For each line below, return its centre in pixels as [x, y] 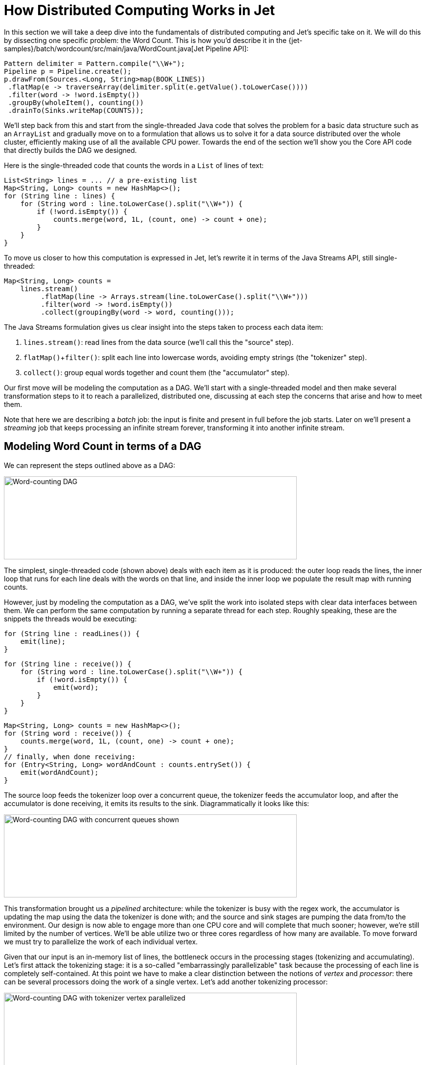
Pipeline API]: [227, 48]
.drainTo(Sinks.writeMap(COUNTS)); [76, 110]
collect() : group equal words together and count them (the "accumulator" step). [157, 372]
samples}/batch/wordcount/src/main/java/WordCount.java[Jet [104, 48]
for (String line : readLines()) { [72, 633]
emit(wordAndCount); [59, 772]
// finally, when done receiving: [70, 756]
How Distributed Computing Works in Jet [140, 10]
